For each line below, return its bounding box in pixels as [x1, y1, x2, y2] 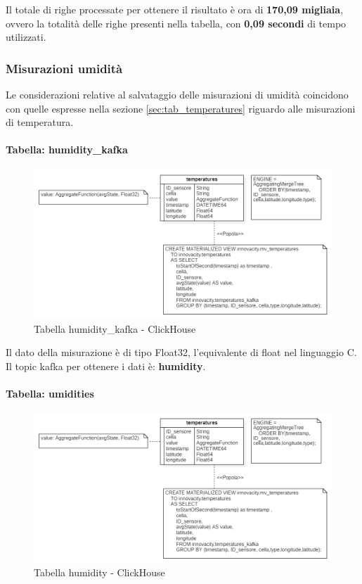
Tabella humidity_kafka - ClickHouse [34, 321, 196, 336]
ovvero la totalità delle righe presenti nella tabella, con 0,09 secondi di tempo [6, 15, 347, 30]
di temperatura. [6, 115, 74, 129]
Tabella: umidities [6, 386, 94, 401]
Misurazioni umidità [6, 59, 123, 77]
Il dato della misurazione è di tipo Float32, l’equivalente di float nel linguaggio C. [6, 345, 357, 360]
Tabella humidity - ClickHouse [34, 565, 165, 580]
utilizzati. [6, 30, 46, 44]
